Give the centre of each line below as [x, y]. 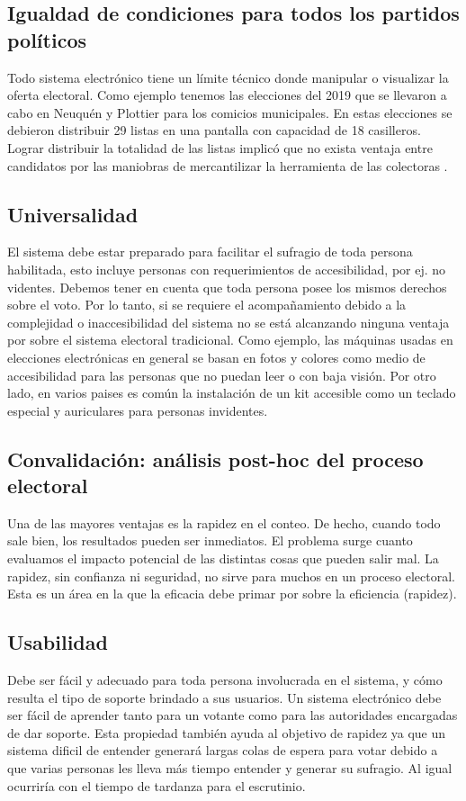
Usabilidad [58, 642]
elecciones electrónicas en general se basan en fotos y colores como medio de [216, 357]
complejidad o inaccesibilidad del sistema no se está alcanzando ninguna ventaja [229, 322]
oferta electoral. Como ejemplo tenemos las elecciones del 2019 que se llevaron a [227, 95]
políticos [47, 39]
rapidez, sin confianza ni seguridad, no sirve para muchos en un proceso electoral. [232, 576]
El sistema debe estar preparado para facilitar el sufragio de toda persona [210, 252]
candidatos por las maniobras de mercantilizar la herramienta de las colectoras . [228, 165]
